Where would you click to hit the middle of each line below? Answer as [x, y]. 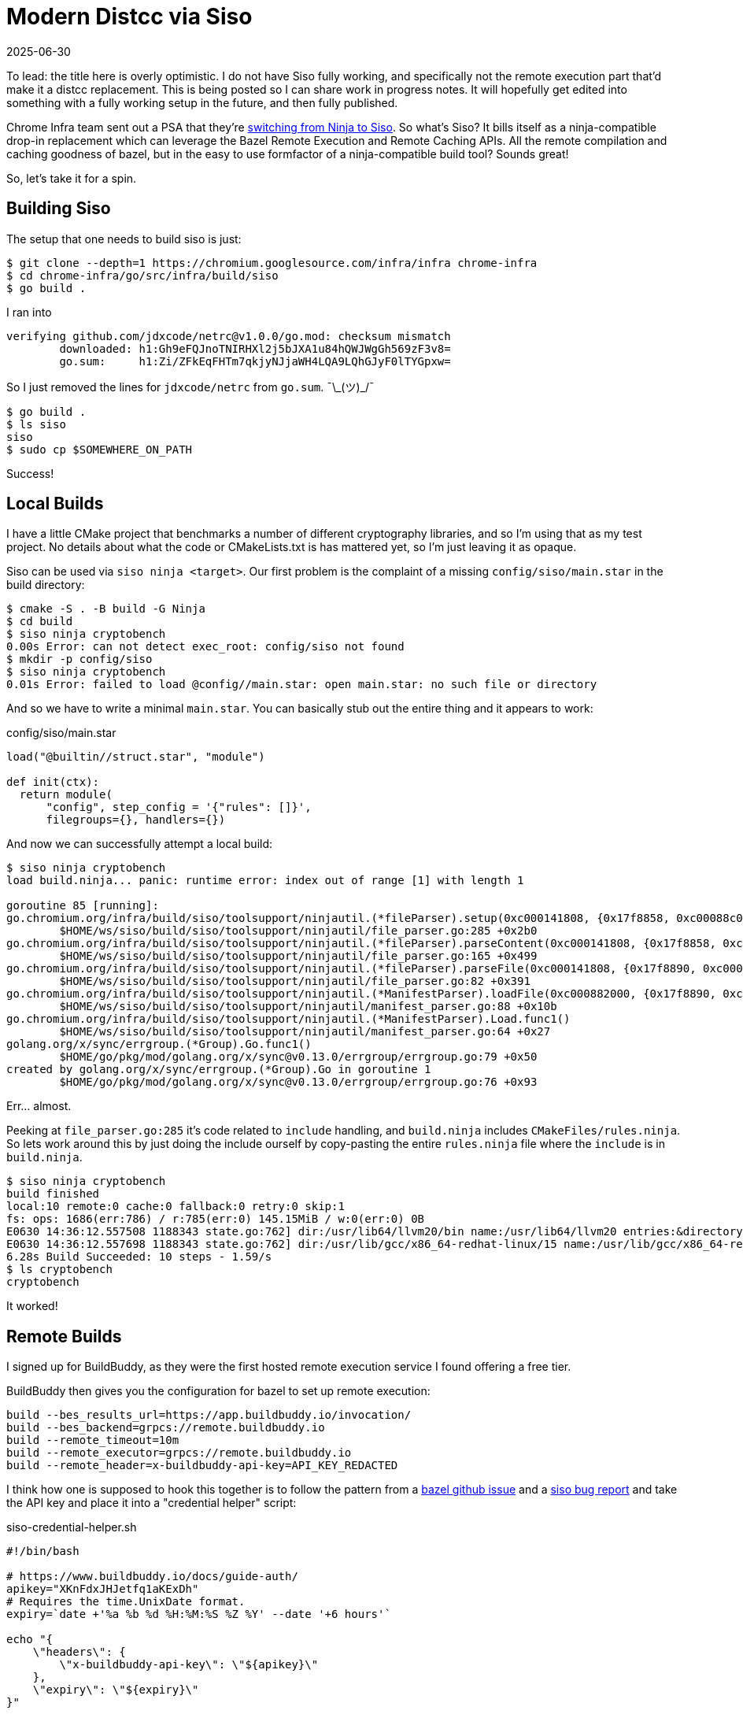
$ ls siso [36, 424]
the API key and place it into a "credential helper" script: [152, 1503]
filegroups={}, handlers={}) [136, 820]
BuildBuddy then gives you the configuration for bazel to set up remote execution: [218, 1391]
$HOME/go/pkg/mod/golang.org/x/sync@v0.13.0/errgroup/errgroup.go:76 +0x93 [298, 1082]
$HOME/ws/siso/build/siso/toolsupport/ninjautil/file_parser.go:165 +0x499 [298, 956]
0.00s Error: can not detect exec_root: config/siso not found [205, 647]
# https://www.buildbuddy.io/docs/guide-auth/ [152, 1577]
